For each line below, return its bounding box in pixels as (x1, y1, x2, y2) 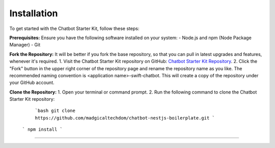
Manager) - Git (9, 42, 41, 48)
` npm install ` (22, 127, 63, 132)
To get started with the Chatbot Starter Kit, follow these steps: (9, 25, 140, 32)
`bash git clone (35, 108, 76, 114)
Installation (9, 8, 58, 19)
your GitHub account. (9, 79, 54, 86)
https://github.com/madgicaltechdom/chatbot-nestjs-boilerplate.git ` (35, 115, 215, 121)
